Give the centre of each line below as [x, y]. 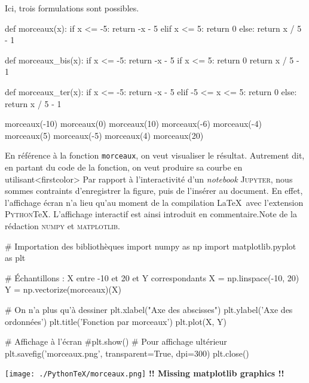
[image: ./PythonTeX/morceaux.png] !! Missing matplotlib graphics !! [145, 373]
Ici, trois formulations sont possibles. [72, 8]
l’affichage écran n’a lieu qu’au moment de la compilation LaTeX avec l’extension [154, 202]
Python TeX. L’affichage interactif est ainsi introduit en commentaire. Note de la [151, 214]
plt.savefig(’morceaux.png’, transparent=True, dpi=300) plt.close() [127, 353]
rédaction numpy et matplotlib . [62, 225]
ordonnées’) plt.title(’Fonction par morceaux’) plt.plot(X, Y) [116, 321]
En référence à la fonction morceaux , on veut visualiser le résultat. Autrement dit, [155, 155]
